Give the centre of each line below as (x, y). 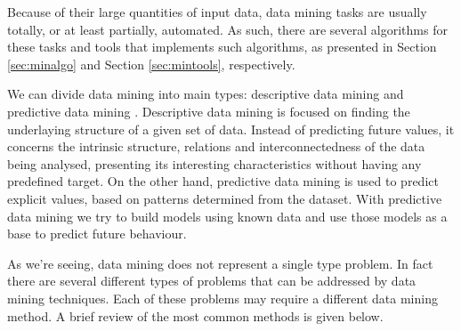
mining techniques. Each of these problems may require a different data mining (222, 298)
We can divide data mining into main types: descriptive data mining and (206, 94)
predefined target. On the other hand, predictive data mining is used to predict (223, 181)
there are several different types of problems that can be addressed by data (212, 281)
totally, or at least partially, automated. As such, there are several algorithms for (227, 29)
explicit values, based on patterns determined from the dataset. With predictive (225, 198)
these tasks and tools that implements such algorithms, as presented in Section (222, 47)
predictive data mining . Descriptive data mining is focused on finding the (209, 111)
